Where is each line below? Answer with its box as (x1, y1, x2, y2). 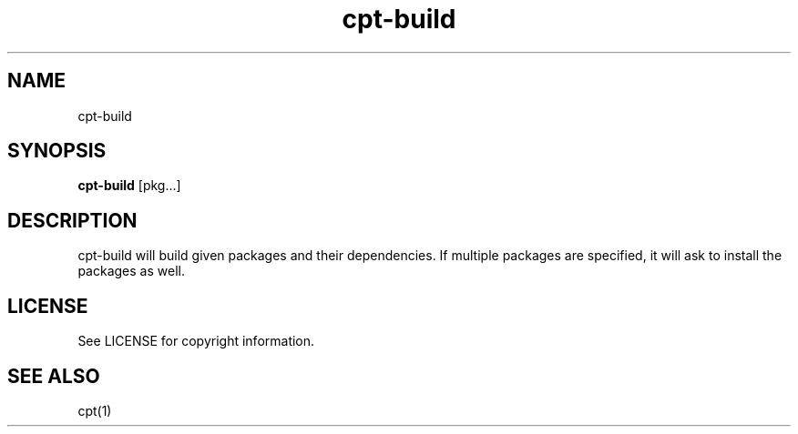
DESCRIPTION (7, 208, 138, 232)
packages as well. (77, 263, 185, 279)
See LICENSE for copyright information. (77, 333, 315, 349)
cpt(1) (77, 402, 112, 419)
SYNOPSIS (7, 139, 107, 163)
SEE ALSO (7, 364, 100, 388)
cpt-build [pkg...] (77, 177, 181, 194)
